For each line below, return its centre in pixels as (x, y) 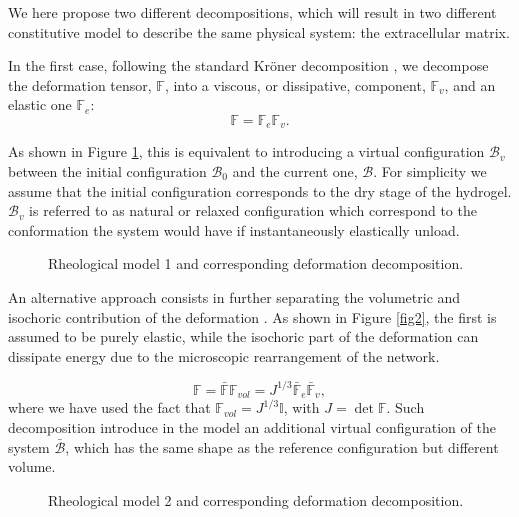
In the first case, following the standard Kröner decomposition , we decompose (248, 65)
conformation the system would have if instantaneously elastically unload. (234, 229)
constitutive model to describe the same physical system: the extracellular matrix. (259, 31)
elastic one (40, 104)
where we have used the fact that (109, 407)
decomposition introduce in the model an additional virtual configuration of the (252, 426)
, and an (470, 84)
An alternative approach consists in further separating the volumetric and (234, 296)
